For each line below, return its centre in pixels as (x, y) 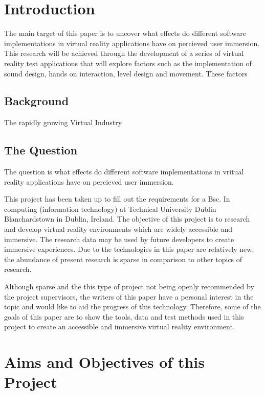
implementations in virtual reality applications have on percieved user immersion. (132, 43)
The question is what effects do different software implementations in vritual (124, 172)
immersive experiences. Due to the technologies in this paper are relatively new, (129, 249)
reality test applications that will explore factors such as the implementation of (128, 63)
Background (37, 101)
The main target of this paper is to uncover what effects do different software (125, 33)
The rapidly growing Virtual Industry (63, 122)
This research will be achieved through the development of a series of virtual (124, 53)
